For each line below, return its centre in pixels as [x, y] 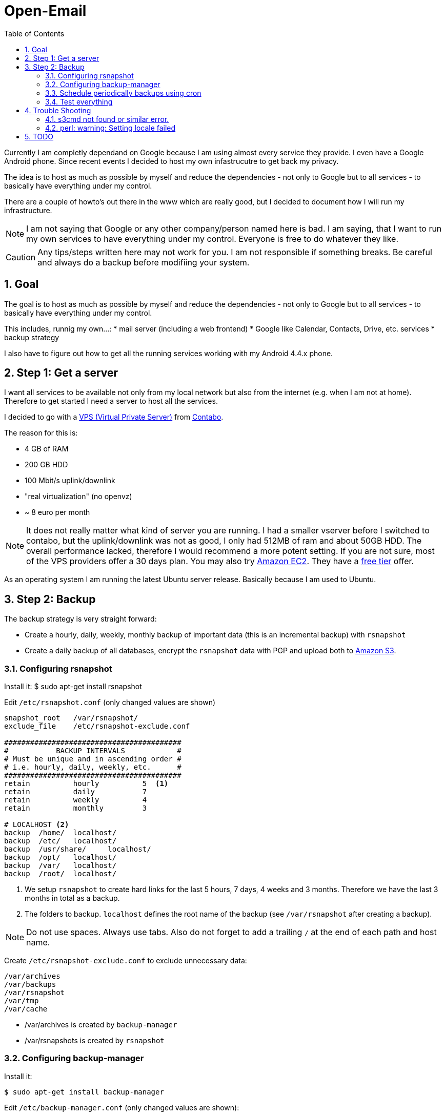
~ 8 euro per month [57, 512]
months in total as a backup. [72, 898]
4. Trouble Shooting [58, 110]
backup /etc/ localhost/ [60, 841]
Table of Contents [34, 33]
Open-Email [45, 11]
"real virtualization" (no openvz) [78, 497]
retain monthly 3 [76, 808]
